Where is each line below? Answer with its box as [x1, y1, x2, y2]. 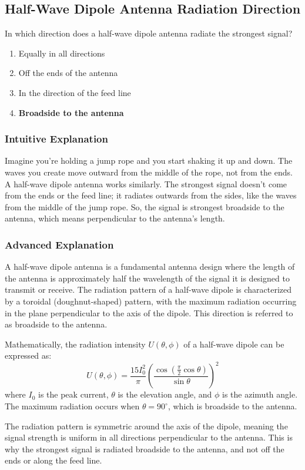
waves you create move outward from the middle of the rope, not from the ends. [5, 166, 293, 178]
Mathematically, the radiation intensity [5, 337, 146, 350]
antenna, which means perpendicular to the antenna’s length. [5, 212, 225, 224]
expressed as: [5, 349, 52, 362]
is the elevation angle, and [118, 388, 212, 401]
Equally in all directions [18, 47, 105, 59]
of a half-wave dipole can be [183, 337, 284, 350]
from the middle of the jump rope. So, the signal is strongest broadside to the [5, 200, 284, 213]
